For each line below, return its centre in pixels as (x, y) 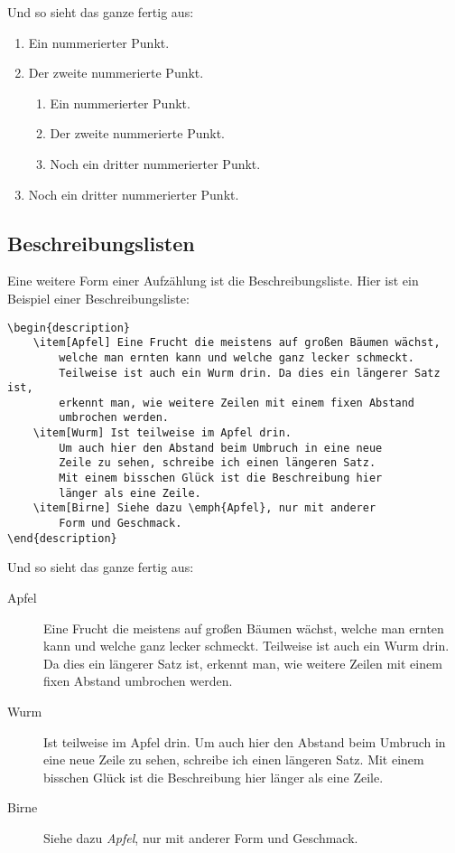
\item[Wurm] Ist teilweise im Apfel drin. (162, 433)
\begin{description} (69, 328)
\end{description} (62, 538)
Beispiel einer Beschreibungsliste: (98, 298)
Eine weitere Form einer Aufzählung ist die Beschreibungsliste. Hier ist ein (213, 281)
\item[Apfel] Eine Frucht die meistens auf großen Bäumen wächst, (237, 343)
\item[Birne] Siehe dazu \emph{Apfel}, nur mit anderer (204, 508)
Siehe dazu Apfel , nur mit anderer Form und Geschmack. (201, 837)
